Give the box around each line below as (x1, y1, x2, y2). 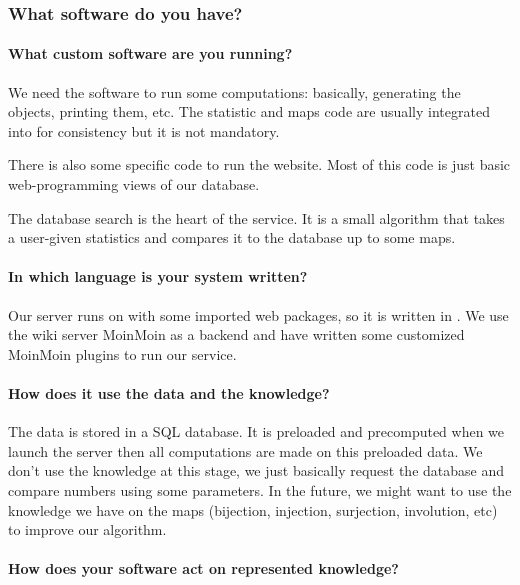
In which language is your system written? (8, 266, 308, 287)
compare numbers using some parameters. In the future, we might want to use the (8, 479, 512, 500)
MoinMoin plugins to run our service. (8, 343, 237, 364)
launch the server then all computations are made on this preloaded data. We (8, 440, 483, 461)
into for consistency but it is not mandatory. (8, 120, 280, 141)
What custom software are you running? (8, 43, 293, 64)
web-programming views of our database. (8, 174, 260, 195)
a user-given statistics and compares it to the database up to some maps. (8, 227, 456, 248)
